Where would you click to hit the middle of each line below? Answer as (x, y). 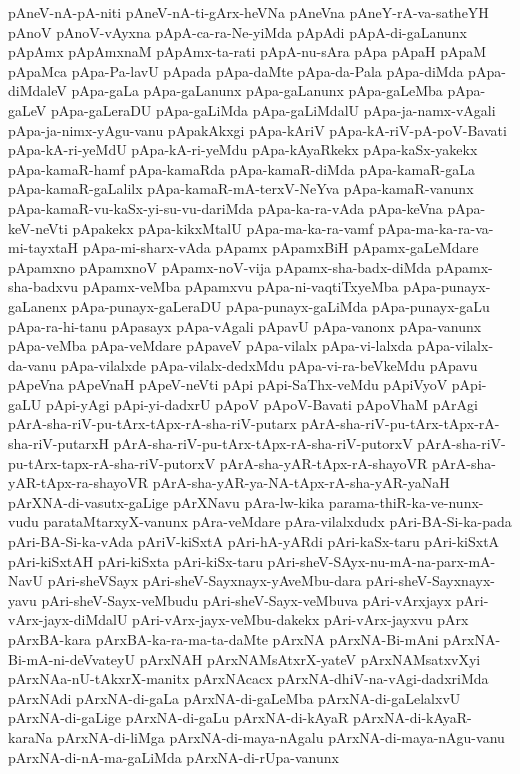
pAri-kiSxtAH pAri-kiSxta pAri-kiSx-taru (135, 560)
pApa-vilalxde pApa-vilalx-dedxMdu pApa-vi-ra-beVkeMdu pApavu (269, 364)
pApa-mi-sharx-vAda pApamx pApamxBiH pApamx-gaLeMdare (280, 247)
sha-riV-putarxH (58, 443)
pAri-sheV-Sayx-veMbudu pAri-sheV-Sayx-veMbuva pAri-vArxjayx (246, 599)
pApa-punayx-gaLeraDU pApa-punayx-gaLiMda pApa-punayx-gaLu (280, 305)
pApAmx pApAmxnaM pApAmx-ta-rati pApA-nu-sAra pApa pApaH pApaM (247, 51)
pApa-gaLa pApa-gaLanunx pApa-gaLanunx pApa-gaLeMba (257, 90)
